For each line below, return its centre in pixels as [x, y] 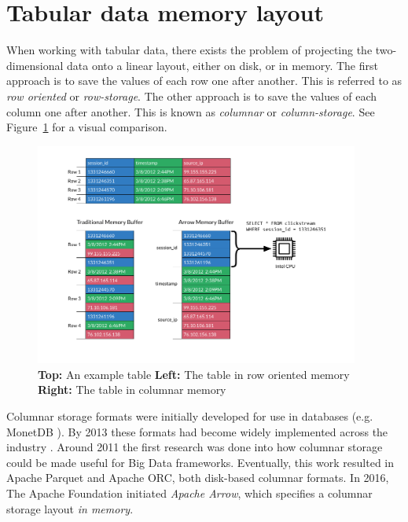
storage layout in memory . [70, 508]
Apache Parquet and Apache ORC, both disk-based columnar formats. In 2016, [198, 478]
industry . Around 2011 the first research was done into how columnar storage [195, 447]
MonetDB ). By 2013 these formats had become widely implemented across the [197, 431]
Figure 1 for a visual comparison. [87, 127]
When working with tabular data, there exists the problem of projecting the [189, 50]
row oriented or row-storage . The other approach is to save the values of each [192, 96]
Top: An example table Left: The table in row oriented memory [194, 374]
